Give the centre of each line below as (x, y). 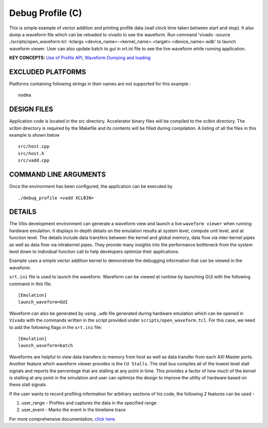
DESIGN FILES (31, 109)
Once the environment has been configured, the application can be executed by (91, 186)
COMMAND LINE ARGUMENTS (58, 175)
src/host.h (31, 153)
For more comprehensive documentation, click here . (63, 419)
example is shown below (34, 135)
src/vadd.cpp (34, 161)
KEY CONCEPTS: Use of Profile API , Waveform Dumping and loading (80, 58)
